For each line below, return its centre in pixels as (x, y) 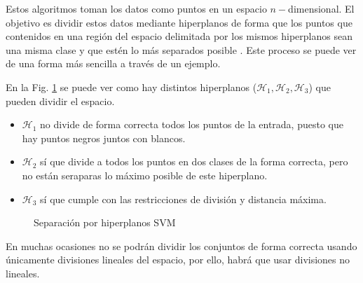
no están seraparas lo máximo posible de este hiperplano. (145, 175)
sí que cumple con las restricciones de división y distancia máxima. (183, 199)
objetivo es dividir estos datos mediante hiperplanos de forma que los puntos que (179, 22)
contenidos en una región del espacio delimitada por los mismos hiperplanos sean (179, 36)
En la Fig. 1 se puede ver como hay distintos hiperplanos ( (131, 87)
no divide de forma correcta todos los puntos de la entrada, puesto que (192, 124)
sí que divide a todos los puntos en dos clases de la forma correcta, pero (194, 161)
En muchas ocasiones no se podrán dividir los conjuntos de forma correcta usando (181, 246)
